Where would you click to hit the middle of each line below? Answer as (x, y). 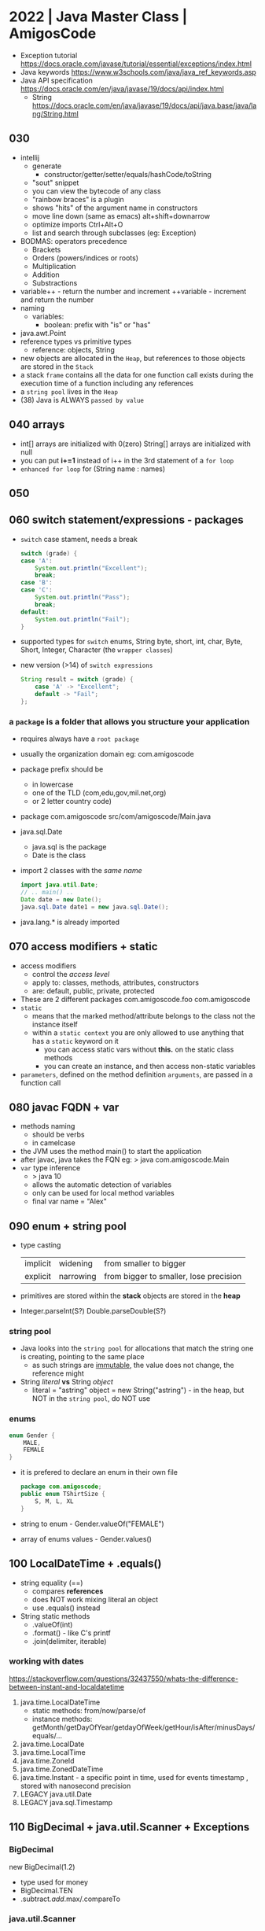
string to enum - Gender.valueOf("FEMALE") (92, 1524)
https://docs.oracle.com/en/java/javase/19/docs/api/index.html (122, 88)
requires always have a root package (80, 739)
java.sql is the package (69, 847)
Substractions (55, 282)
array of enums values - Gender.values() (86, 1539)
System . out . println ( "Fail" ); (83, 619)
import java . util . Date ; (59, 885)
